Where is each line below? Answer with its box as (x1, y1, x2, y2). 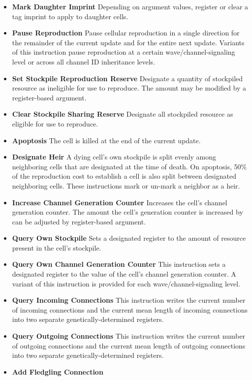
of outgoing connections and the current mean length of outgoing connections (12, 340, 246, 350)
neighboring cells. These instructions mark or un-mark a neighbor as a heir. (12, 180, 240, 190)
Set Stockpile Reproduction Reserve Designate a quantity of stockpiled (12, 73, 243, 83)
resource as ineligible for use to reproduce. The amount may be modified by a (12, 83, 247, 93)
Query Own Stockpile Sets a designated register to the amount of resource (12, 233, 246, 243)
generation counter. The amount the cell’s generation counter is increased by (12, 207, 243, 217)
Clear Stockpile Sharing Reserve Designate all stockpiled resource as (12, 109, 233, 119)
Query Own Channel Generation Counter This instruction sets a (12, 259, 226, 269)
